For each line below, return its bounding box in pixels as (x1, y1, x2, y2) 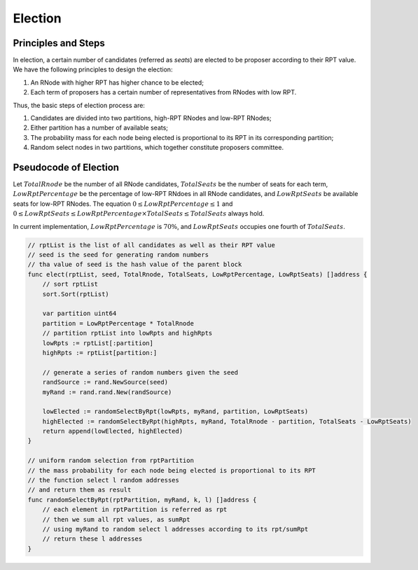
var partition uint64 (42, 310, 117, 318)
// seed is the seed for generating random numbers (27, 251, 209, 259)
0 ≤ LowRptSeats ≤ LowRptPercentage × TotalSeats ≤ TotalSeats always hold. (13, 209, 265, 218)
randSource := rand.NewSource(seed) (42, 378, 168, 387)
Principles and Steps (13, 37, 105, 49)
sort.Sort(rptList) (42, 290, 110, 298)
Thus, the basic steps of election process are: (13, 101, 145, 109)
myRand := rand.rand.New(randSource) (42, 388, 172, 396)
